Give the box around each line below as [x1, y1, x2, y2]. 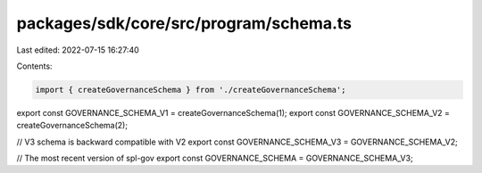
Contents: [16, 61, 53, 71]
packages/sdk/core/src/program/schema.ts [16, 13, 353, 33]
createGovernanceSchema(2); [16, 120, 129, 131]
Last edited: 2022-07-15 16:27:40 [16, 45, 140, 55]
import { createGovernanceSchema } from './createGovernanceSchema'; [35, 85, 346, 95]
